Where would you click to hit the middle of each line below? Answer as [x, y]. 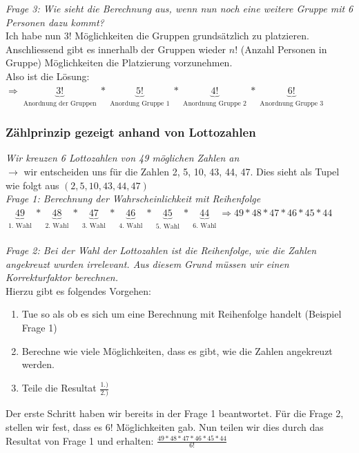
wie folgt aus [32, 185]
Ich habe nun [33, 36]
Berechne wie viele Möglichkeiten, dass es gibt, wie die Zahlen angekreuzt [177, 350]
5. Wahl [167, 226]
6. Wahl [205, 225]
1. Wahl [20, 225]
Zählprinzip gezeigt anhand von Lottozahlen [131, 132]
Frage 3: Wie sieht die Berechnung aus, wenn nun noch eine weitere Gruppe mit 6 [179, 8]
